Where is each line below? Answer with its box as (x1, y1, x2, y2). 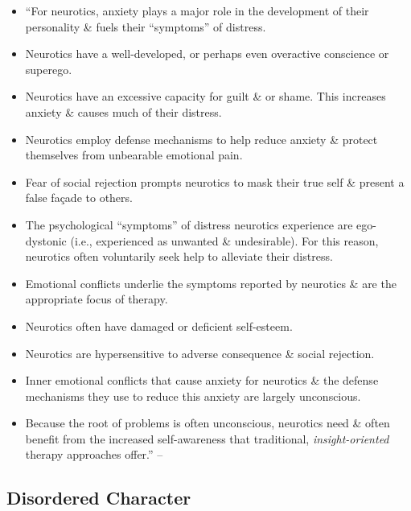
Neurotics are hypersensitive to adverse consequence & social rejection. (25, 344, 375, 361)
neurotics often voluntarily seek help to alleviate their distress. (25, 248, 333, 265)
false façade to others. (25, 189, 133, 206)
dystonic (25, 232, 67, 249)
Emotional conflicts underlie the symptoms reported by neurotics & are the (25, 274, 397, 291)
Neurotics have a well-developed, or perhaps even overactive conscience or (25, 45, 389, 62)
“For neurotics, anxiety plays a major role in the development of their (25, 2, 369, 19)
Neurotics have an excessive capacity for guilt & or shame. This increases (25, 88, 386, 105)
